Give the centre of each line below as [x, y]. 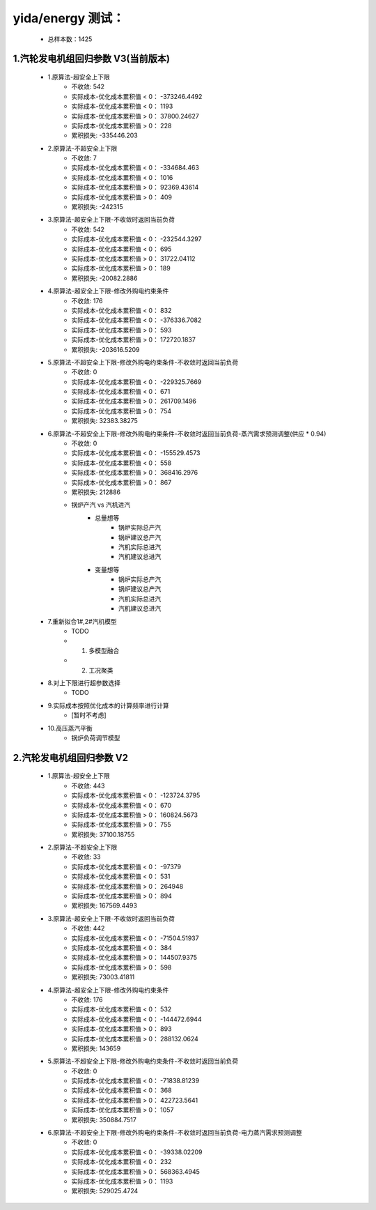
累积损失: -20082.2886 [104, 278]
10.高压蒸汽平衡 [70, 728]
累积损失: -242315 [97, 207]
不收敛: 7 [84, 158]
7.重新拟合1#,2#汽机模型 [83, 621]
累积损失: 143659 [96, 1048]
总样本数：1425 [70, 39]
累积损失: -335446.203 [105, 135]
